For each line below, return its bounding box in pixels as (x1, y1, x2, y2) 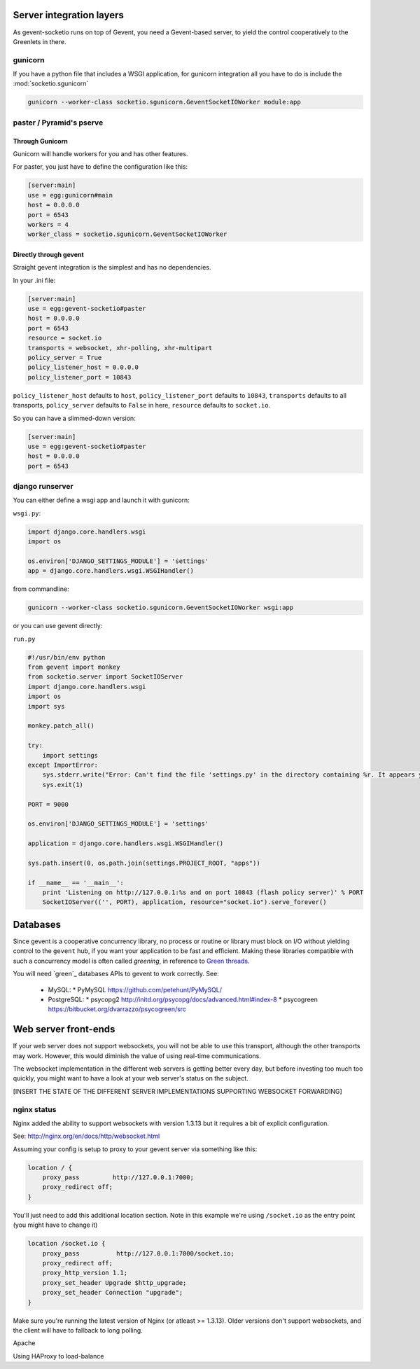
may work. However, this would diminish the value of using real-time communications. (13, 1051, 262, 1060)
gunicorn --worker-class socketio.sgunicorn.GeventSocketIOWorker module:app (27, 98, 301, 106)
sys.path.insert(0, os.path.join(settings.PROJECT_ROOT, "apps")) (27, 859, 260, 867)
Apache (13, 1339, 36, 1347)
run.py (13, 634, 36, 643)
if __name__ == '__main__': (27, 879, 124, 887)
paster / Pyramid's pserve (13, 118, 104, 127)
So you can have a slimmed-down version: (13, 414, 136, 422)
